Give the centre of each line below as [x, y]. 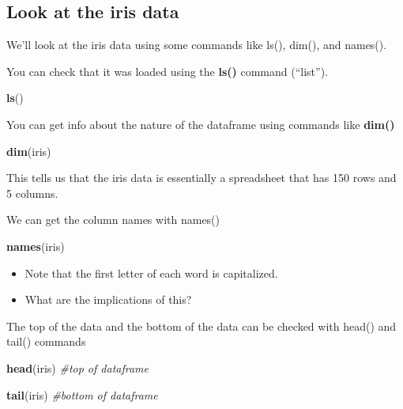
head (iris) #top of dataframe [77, 367]
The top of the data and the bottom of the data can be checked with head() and [201, 326]
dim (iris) [29, 151]
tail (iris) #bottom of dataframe [82, 394]
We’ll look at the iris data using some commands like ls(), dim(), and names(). [197, 45]
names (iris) [36, 246]
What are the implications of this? [108, 299]
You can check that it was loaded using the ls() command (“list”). [167, 71]
